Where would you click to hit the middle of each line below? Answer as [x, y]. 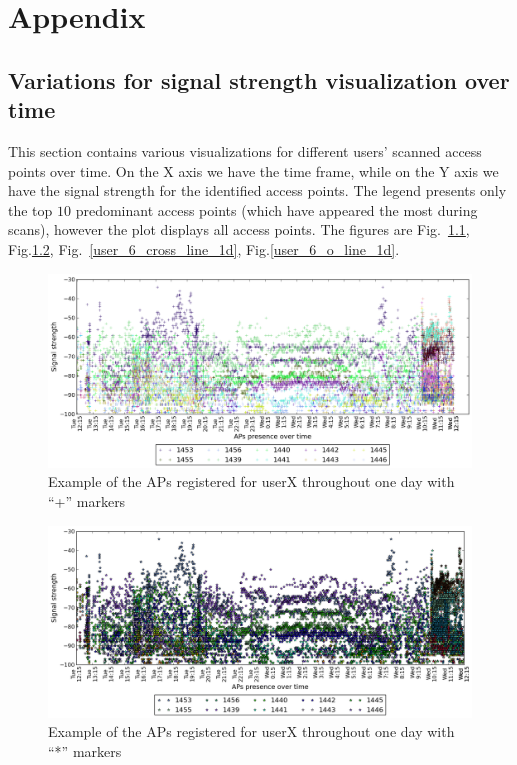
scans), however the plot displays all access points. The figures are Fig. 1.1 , [239, 229]
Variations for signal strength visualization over [259, 79]
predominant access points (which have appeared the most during [276, 209]
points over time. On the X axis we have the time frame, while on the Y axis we [253, 170]
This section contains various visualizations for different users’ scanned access [245, 150]
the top [30, 209]
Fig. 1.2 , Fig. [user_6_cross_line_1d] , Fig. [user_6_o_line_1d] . [204, 248]
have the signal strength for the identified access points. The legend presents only [257, 190]
